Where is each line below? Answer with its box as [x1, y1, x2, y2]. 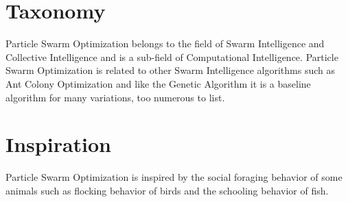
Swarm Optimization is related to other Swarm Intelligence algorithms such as [5, 63, 335, 77]
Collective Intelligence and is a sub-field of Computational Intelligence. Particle [5, 49, 338, 64]
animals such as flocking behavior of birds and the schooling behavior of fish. [5, 183, 329, 197]
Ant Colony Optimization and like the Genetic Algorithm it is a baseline [5, 76, 311, 90]
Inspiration [5, 130, 112, 158]
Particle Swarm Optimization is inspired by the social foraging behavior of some [5, 170, 343, 184]
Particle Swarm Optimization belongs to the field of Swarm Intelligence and [5, 36, 325, 51]
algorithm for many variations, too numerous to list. [5, 90, 225, 104]
